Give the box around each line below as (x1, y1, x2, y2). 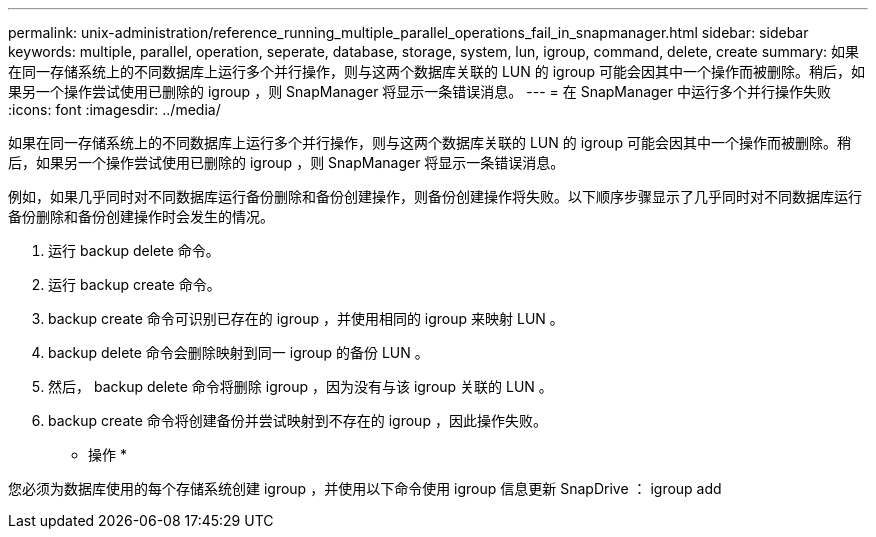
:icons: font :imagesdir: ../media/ (8, 101, 221, 118)
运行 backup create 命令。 (48, 276, 221, 293)
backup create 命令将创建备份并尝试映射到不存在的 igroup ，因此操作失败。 (48, 412, 547, 429)
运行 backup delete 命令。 (48, 242, 220, 259)
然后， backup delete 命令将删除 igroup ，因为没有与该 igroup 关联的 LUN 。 (48, 378, 553, 395)
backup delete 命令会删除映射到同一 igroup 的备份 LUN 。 (48, 344, 429, 361)
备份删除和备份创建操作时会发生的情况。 (8, 208, 274, 225)
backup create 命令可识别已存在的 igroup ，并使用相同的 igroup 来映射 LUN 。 (48, 310, 564, 327)
